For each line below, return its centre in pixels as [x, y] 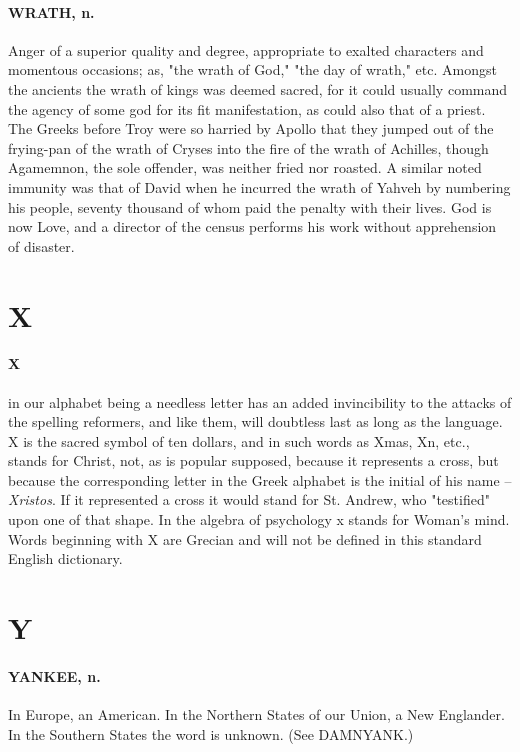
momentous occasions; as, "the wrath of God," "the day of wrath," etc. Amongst [252, 69]
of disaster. [41, 245]
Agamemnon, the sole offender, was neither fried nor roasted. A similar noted [245, 167]
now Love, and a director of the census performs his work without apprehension [252, 226]
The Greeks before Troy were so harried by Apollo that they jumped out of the [251, 128]
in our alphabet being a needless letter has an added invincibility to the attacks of [260, 401]
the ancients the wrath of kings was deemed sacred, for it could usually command [258, 88]
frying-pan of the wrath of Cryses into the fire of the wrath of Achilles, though [248, 147]
